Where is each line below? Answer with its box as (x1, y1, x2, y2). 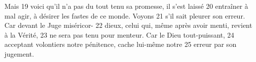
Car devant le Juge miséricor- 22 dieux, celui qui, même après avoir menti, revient (4, 20, 253, 30)
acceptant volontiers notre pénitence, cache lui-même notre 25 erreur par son (4, 39, 237, 49)
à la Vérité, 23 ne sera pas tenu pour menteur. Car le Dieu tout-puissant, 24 (4, 29, 234, 40)
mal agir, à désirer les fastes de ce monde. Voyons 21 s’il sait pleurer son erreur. (4, 10, 245, 21)
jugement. (4, 48, 34, 59)
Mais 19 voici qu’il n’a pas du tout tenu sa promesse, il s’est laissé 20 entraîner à (4, 1, 248, 11)
